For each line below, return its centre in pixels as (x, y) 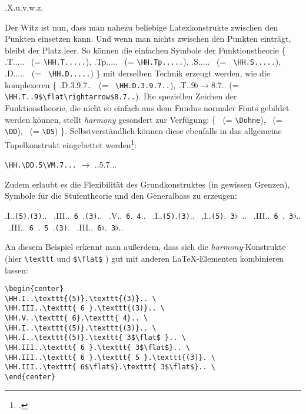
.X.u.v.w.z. (24, 7)
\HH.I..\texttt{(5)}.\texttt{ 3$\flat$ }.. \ (95, 338)
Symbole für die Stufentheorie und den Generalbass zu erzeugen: (121, 196)
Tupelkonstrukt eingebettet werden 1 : (71, 143)
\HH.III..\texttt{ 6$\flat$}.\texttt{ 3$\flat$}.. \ (110, 367)
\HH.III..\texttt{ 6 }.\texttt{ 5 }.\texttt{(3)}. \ (110, 357)
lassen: (16, 270)
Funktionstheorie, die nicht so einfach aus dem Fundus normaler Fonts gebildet (147, 108)
